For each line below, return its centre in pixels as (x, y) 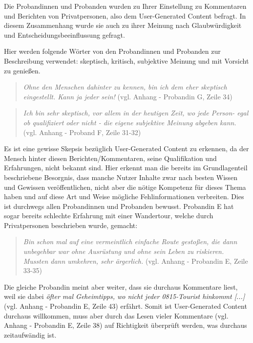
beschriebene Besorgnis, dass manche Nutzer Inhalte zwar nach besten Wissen (121, 177)
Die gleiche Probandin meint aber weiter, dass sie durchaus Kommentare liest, (121, 286)
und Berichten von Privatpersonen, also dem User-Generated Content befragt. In (125, 15)
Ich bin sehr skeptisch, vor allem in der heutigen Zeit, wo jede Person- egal (136, 113)
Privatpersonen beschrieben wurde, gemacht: (71, 225)
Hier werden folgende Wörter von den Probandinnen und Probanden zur (112, 51)
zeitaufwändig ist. (30, 334)
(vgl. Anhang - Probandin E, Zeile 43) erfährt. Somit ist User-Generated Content (126, 306)
